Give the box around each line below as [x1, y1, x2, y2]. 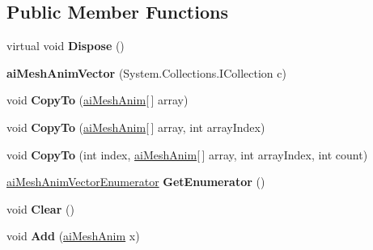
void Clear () [6, 200, 74, 217]
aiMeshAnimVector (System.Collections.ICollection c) [6, 64, 286, 81]
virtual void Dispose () [6, 37, 125, 54]
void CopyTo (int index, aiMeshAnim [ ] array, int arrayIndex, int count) [6, 146, 368, 163]
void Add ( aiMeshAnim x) [6, 227, 140, 244]
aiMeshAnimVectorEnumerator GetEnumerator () [6, 173, 265, 190]
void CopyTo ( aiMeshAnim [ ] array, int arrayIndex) [6, 118, 265, 135]
